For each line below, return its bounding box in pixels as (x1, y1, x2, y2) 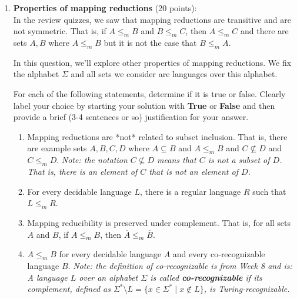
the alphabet (13, 68, 59, 80)
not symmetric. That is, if (13, 25, 106, 37)
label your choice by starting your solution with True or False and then (13, 99, 275, 111)
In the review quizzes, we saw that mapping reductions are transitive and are (13, 13, 291, 25)
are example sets (27, 142, 87, 154)
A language (27, 271, 68, 283)
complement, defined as (27, 283, 111, 295)
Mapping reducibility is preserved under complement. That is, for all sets (27, 216, 291, 228)
